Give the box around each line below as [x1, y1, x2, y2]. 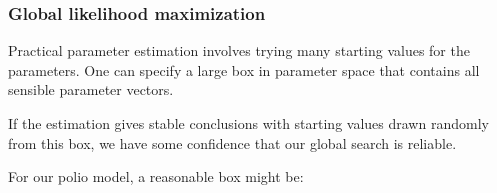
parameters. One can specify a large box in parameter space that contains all [8, 59, 480, 80]
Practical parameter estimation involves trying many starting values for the [8, 40, 470, 61]
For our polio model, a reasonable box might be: [8, 166, 304, 187]
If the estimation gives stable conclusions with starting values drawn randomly [8, 113, 489, 133]
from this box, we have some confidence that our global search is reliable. [8, 132, 457, 153]
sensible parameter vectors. [8, 79, 174, 100]
